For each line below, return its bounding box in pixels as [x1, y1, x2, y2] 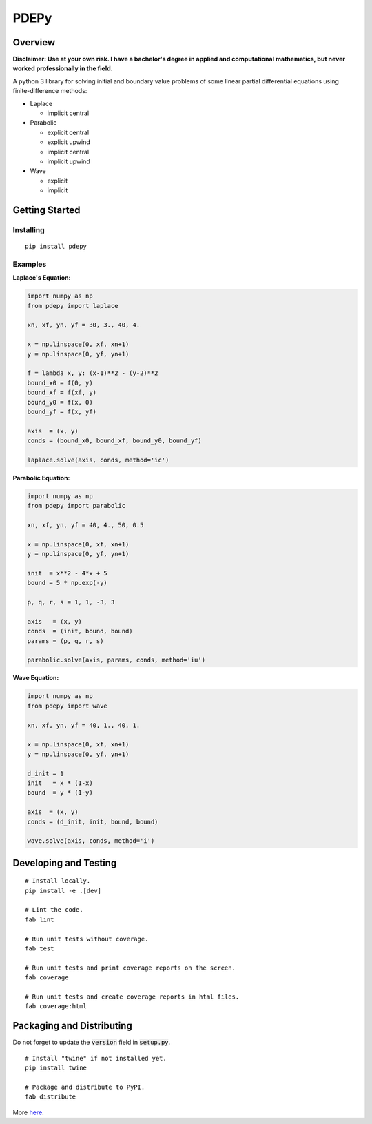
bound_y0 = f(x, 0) [27, 398, 93, 406]
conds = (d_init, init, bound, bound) [27, 817, 158, 826]
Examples [12, 259, 47, 269]
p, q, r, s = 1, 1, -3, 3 [27, 598, 115, 606]
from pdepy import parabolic [27, 502, 126, 510]
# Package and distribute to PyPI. [25, 1083, 145, 1091]
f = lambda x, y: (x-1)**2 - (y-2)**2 [27, 369, 158, 377]
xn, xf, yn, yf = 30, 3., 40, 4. [27, 321, 141, 329]
